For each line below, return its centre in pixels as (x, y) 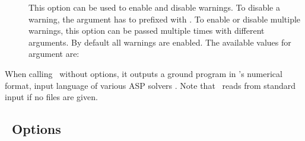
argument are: (54, 54)
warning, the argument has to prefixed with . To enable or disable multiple (165, 19)
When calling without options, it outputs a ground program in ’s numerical (144, 73)
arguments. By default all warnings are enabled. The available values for (160, 42)
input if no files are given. (51, 97)
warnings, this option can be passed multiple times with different (147, 31)
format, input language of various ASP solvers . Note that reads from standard (150, 85)
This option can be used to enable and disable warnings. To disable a (154, 7)
